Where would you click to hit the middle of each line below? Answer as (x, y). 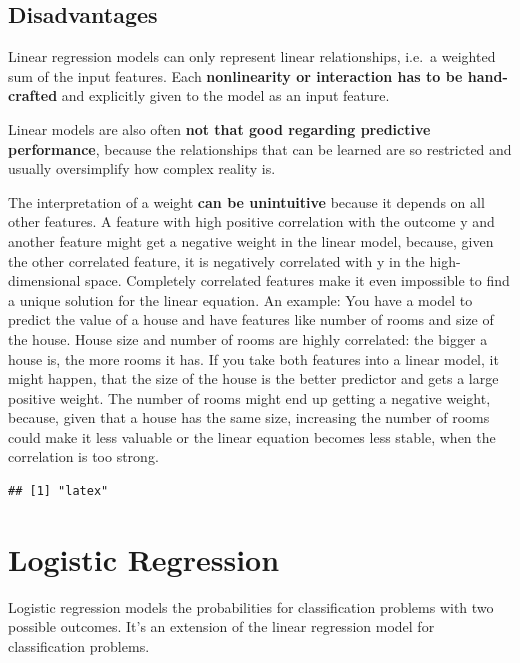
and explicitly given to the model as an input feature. (225, 95)
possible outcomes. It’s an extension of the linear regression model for (221, 626)
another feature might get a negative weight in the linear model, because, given (251, 240)
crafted (33, 95)
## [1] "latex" (58, 491)
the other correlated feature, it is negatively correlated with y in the (216, 260)
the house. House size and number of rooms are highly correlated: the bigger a (248, 338)
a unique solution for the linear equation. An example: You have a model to (240, 299)
